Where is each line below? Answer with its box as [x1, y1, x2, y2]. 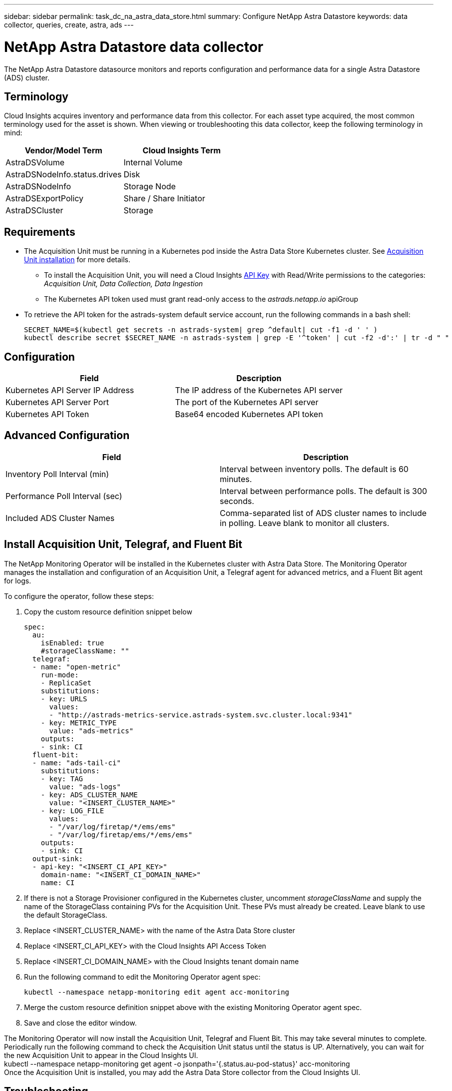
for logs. [4, 576, 31, 585]
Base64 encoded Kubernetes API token [175, 409, 323, 420]
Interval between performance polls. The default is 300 [220, 486, 428, 496]
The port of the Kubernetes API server [175, 397, 319, 408]
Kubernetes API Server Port [5, 397, 109, 408]
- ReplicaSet [40, 678, 91, 687]
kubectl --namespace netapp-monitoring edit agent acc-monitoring [24, 988, 290, 996]
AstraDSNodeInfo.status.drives [5, 169, 122, 180]
